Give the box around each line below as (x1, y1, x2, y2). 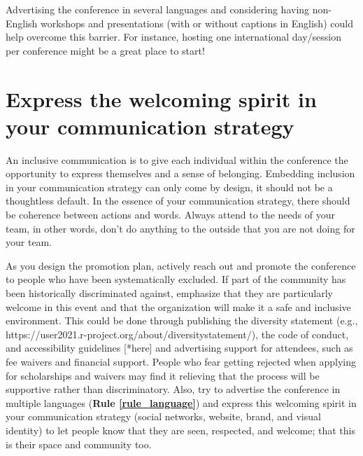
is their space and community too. (6, 436, 152, 451)
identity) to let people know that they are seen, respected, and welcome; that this (6, 422, 355, 437)
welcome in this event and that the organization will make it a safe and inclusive (6, 299, 351, 314)
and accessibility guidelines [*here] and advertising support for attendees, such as (6, 340, 353, 355)
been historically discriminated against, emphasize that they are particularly (6, 286, 333, 300)
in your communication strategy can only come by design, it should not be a (6, 179, 333, 194)
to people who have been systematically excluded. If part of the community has (6, 272, 346, 286)
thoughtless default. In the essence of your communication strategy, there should (6, 193, 350, 208)
